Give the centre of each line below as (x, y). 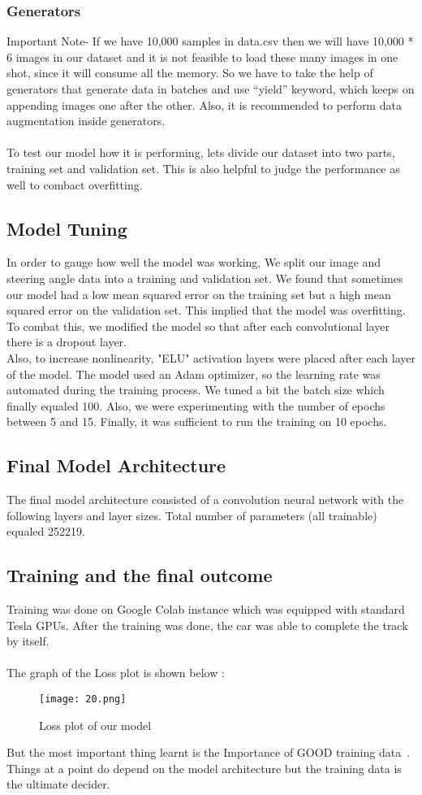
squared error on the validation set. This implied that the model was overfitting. (206, 310)
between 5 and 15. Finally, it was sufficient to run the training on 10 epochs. (197, 421)
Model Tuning (67, 228)
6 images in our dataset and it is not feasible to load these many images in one (202, 56)
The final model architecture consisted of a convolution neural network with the (205, 500)
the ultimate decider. (58, 784)
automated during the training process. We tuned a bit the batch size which (196, 390)
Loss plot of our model (95, 725)
